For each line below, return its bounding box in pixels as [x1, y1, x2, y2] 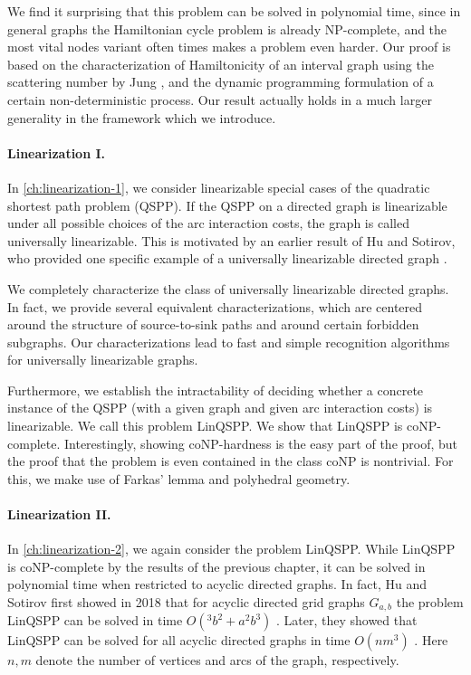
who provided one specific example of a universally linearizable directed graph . [7, 249, 447, 268]
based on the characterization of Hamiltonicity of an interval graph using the [7, 54, 434, 73]
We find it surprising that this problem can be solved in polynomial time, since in [7, 2, 461, 20]
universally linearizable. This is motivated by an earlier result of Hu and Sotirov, [7, 231, 456, 250]
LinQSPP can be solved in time [7, 611, 183, 630]
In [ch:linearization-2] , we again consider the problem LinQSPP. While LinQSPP [7, 539, 456, 558]
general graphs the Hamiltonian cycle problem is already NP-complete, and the [7, 19, 447, 38]
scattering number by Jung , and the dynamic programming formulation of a [7, 72, 434, 91]
